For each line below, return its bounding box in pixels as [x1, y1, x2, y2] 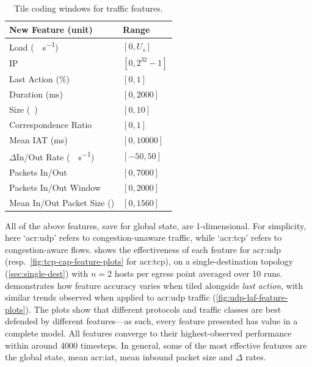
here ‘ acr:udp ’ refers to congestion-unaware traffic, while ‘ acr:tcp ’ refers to [5, 231, 282, 244]
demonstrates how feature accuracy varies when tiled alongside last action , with [5, 279, 303, 291]
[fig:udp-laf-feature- [216, 291, 288, 304]
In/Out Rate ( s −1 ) [16, 149, 95, 163]
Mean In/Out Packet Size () [9, 196, 115, 208]
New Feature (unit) [9, 23, 93, 35]
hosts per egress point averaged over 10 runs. [114, 267, 283, 280]
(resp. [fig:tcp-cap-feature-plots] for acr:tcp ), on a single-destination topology [5, 255, 293, 268]
